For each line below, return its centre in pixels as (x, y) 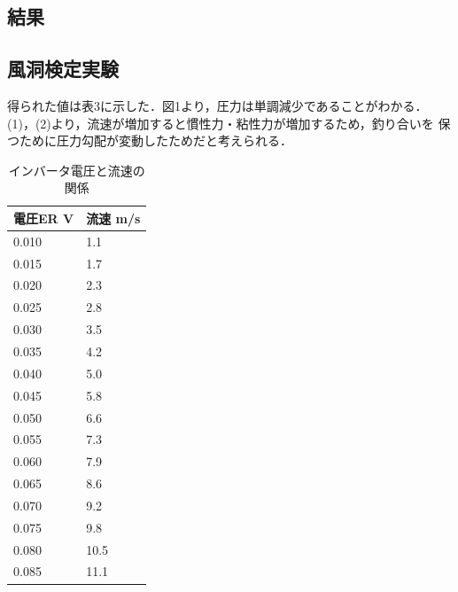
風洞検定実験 (63, 69)
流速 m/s (113, 218)
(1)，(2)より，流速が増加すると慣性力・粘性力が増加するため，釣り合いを (221, 123)
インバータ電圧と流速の (77, 170)
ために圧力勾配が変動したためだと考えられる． (155, 140)
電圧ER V (44, 218)
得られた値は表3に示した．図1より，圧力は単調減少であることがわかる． (217, 105)
